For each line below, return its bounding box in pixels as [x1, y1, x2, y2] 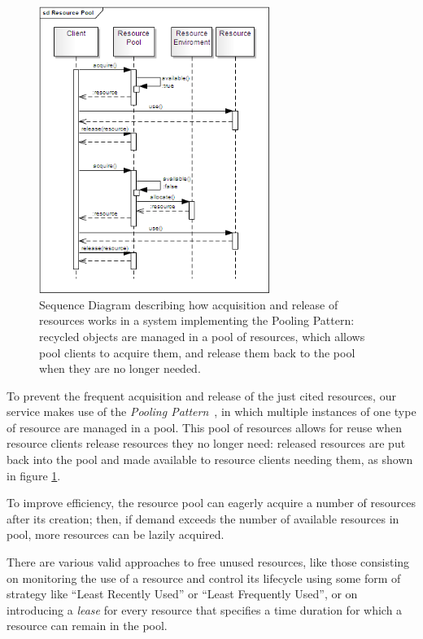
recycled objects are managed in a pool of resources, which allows [39, 327, 365, 344]
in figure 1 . [7, 466, 61, 484]
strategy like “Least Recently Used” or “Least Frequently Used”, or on [7, 585, 358, 602]
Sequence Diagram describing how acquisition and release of [39, 295, 338, 313]
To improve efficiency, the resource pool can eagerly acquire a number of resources [7, 494, 416, 511]
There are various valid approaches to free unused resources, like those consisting [7, 554, 410, 571]
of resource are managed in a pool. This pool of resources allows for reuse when [7, 418, 403, 435]
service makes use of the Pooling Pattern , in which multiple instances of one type [7, 403, 416, 420]
